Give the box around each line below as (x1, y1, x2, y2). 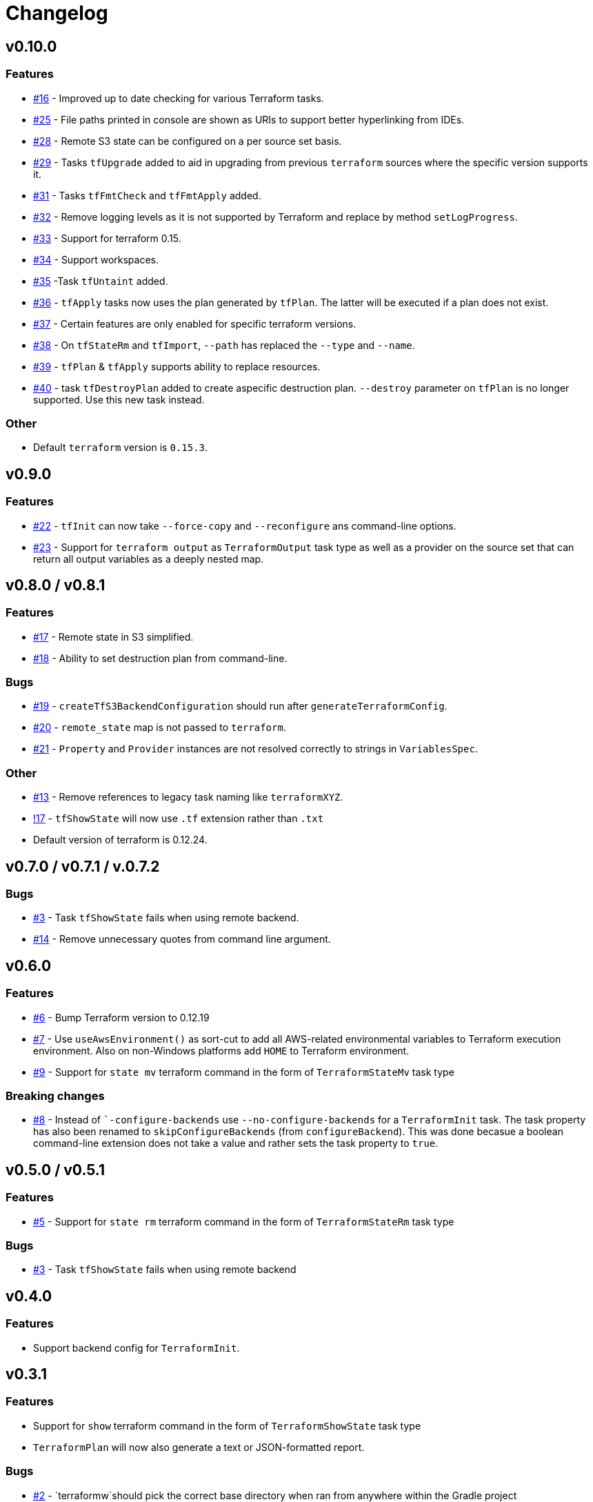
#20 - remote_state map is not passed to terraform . (33, 721, 286, 734)
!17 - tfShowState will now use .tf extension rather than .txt (33, 812, 324, 825)
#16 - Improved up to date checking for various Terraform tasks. (33, 92, 324, 104)
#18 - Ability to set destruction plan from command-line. (33, 652, 288, 664)
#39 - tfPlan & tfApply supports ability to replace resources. (33, 360, 321, 372)
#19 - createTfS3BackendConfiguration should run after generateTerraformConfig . (33, 700, 448, 712)
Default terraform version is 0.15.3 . (33, 441, 208, 454)
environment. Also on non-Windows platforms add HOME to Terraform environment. (33, 1044, 410, 1057)
